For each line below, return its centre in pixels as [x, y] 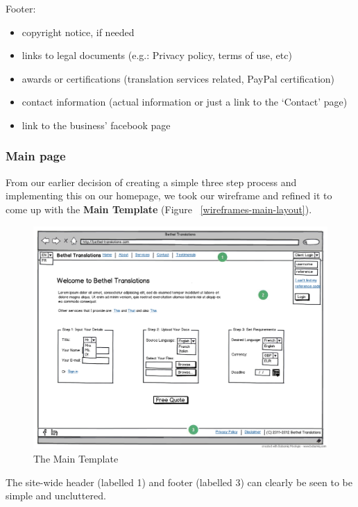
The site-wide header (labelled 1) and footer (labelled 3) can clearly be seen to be [179, 482]
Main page [36, 156]
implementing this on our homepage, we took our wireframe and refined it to [169, 196]
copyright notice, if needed [78, 32]
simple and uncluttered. [56, 496]
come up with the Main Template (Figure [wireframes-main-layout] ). [159, 209]
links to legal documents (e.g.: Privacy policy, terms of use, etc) [157, 55]
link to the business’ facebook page [96, 125]
